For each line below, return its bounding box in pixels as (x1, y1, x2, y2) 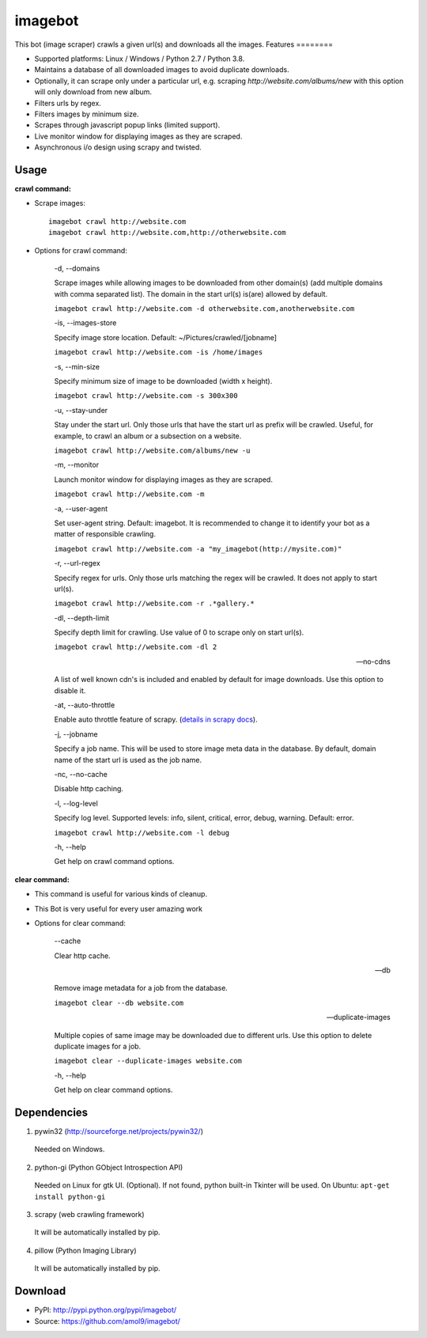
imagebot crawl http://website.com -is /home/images (54, 348, 263, 357)
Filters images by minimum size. (34, 109, 139, 119)
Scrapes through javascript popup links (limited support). (34, 120, 221, 130)
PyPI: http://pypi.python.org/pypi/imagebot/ (34, 1306, 177, 1315)
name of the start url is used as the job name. (54, 755, 202, 764)
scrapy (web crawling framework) (34, 1210, 145, 1219)
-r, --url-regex (54, 559, 100, 568)
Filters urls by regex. (34, 98, 102, 108)
